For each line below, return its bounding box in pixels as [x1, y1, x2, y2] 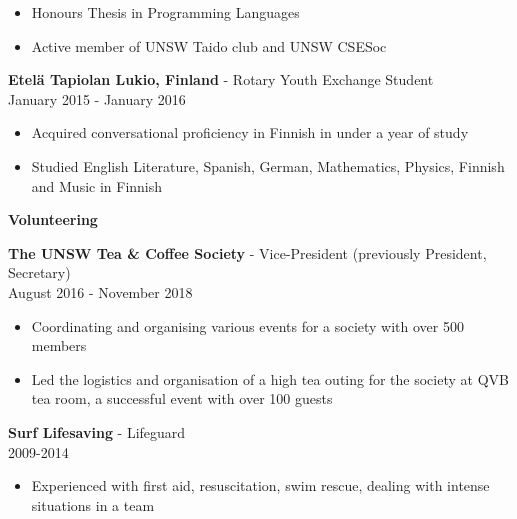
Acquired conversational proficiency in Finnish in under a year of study [31, 122, 469, 143]
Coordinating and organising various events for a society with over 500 [31, 315, 464, 336]
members [31, 335, 87, 356]
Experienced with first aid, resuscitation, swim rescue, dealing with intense [31, 475, 490, 496]
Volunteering [8, 209, 98, 230]
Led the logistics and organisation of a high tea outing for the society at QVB [31, 368, 509, 389]
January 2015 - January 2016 [8, 88, 186, 109]
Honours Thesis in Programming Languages [31, 2, 300, 22]
